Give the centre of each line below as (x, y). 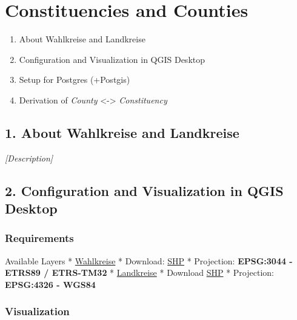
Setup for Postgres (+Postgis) (75, 80)
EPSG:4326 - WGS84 (50, 284)
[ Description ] (29, 158)
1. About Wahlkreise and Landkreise (122, 132)
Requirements (39, 238)
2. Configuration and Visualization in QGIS (144, 190)
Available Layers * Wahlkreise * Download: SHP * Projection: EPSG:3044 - (149, 260)
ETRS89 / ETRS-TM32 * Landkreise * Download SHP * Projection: (139, 273)
